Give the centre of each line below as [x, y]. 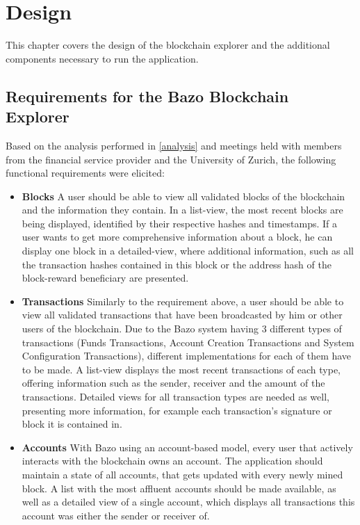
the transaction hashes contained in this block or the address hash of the [177, 264]
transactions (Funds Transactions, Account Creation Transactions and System [188, 342]
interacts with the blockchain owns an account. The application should [172, 461]
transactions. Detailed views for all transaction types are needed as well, [175, 396]
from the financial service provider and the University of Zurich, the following [171, 159]
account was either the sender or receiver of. [116, 515]
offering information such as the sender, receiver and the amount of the [173, 383]
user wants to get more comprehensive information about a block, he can [177, 237]
